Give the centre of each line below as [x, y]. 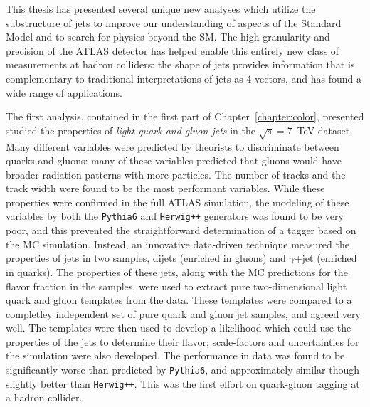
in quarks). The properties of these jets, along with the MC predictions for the [177, 271]
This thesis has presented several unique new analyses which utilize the [161, 9]
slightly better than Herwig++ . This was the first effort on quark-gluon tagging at [183, 383]
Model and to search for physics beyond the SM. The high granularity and [168, 37]
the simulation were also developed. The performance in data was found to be [175, 355]
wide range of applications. [64, 92]
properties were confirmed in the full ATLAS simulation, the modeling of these [178, 202]
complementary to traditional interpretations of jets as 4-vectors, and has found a [184, 78]
